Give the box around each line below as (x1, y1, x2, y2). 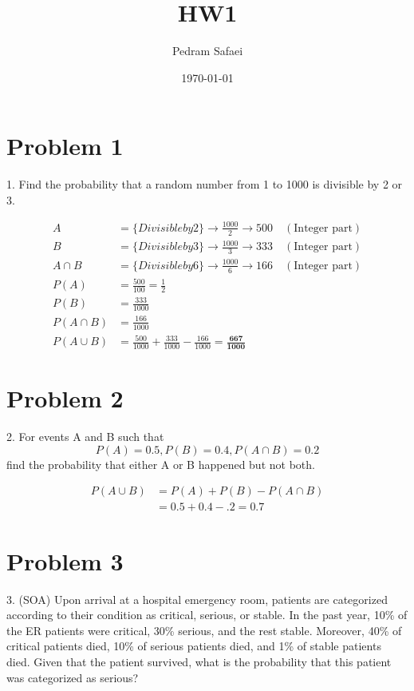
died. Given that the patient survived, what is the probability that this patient (6, 653, 392, 669)
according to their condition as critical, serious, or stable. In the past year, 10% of (6, 606, 408, 623)
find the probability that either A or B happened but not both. (6, 455, 315, 472)
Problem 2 (6, 382, 124, 415)
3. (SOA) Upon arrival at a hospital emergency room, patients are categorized (6, 590, 388, 607)
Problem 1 (6, 129, 124, 162)
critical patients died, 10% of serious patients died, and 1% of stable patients (6, 637, 381, 654)
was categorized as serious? (6, 669, 139, 685)
